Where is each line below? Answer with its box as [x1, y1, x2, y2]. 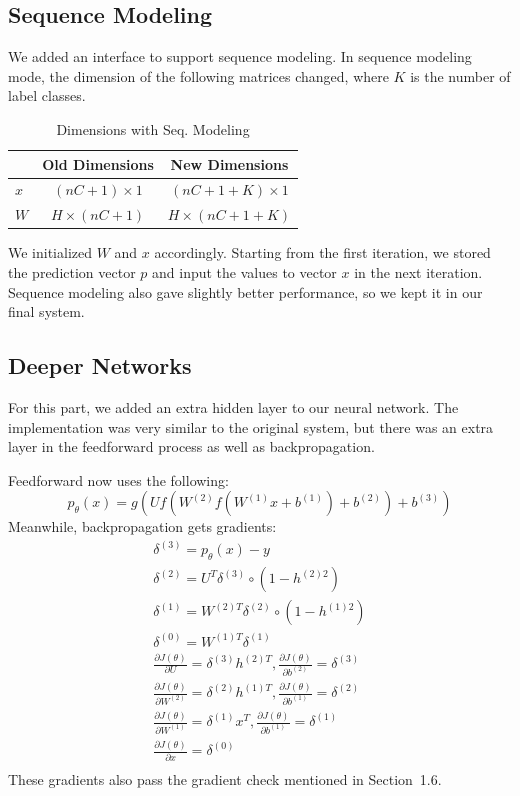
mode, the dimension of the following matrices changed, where [8, 65, 389, 86]
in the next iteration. [354, 261, 483, 282]
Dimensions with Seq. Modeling [56, 118, 250, 139]
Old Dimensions [42, 153, 154, 174]
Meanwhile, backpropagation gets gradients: [8, 516, 277, 537]
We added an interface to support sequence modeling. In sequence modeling [8, 46, 472, 67]
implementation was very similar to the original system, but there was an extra [8, 416, 494, 437]
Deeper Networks [8, 350, 192, 381]
